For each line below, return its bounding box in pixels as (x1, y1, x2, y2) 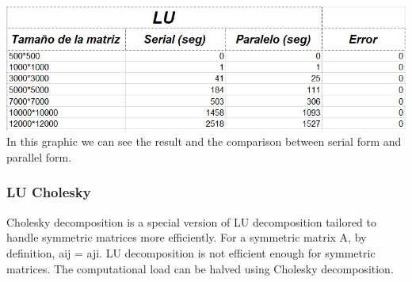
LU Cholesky (6, 182, 91, 202)
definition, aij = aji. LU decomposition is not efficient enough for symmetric (6, 244, 376, 261)
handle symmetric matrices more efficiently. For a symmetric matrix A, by (6, 229, 367, 246)
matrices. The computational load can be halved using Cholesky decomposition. (6, 260, 394, 276)
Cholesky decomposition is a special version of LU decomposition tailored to (6, 213, 376, 230)
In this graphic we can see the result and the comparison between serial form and (6, 133, 402, 150)
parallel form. (6, 148, 72, 165)
